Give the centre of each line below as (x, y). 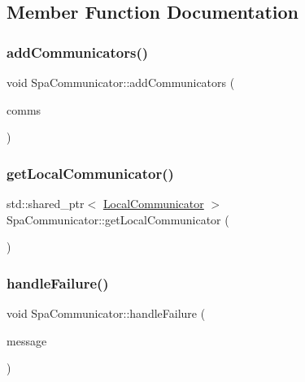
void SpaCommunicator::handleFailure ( (106, 313)
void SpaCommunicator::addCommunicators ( (121, 82)
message (27, 340)
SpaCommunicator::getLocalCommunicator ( (118, 219)
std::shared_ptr (46, 203)
